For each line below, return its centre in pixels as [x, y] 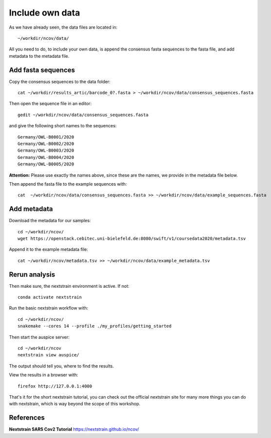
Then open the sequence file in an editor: [50, 104]
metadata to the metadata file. [39, 56]
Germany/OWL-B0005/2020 [46, 164]
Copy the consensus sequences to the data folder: [60, 81]
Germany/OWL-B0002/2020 [46, 144]
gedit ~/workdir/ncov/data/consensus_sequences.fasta [83, 115]
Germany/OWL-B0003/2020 [46, 150]
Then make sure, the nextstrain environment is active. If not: [69, 286]
